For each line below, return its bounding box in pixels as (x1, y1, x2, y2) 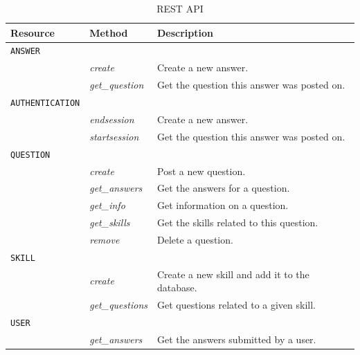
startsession (89, 129, 139, 143)
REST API (156, 1, 204, 15)
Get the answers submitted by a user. (156, 331, 316, 346)
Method (89, 25, 128, 39)
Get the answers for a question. (156, 181, 290, 195)
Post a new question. (156, 163, 246, 178)
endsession (89, 111, 134, 126)
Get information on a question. (156, 198, 289, 212)
